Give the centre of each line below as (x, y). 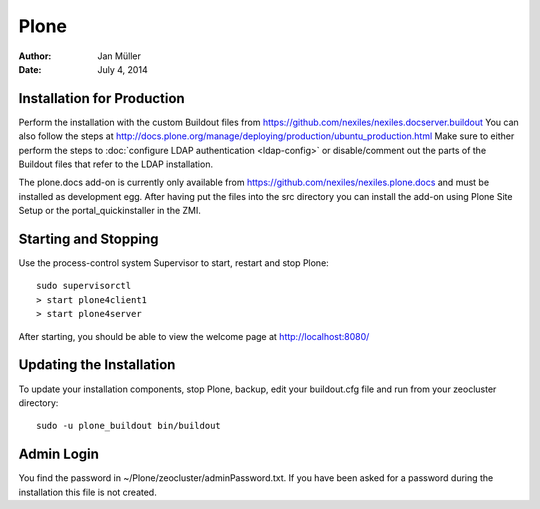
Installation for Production (101, 98)
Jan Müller (119, 56)
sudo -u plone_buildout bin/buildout (129, 426)
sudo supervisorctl (84, 286)
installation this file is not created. (87, 492)
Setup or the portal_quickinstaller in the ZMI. (110, 211)
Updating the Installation (97, 365)
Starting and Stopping (88, 239)
